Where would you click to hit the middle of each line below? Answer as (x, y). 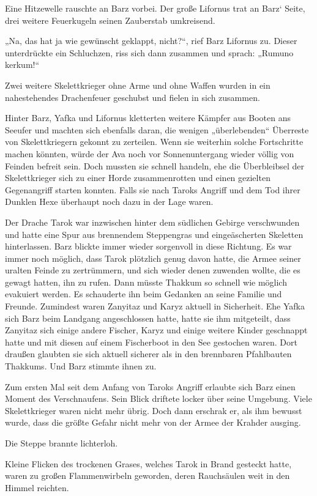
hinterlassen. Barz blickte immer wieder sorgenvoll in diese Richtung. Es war (148, 246)
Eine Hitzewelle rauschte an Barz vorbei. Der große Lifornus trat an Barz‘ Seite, (155, 8)
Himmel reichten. (37, 487)
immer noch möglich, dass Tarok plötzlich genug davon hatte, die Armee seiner (153, 258)
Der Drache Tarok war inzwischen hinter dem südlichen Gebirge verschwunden (152, 222)
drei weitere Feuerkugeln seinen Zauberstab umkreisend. (110, 20)
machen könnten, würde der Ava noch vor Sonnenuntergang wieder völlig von (150, 153)
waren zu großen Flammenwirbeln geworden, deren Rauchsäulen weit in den (147, 476)
